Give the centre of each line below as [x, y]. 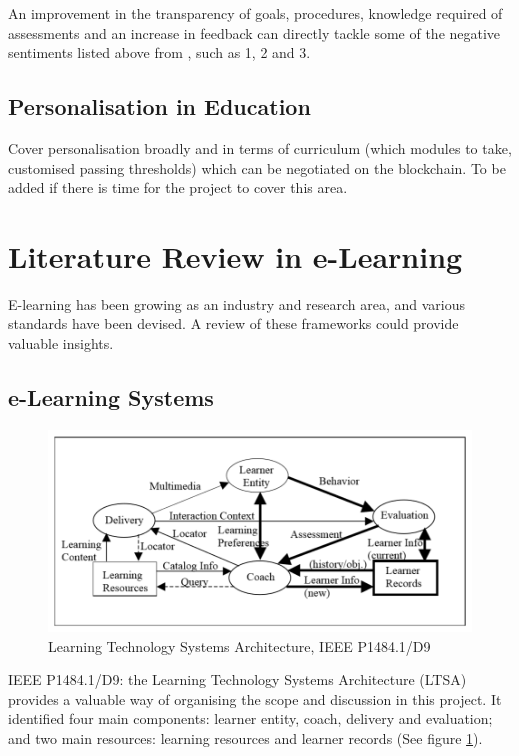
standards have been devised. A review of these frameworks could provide [233, 323]
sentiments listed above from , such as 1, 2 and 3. [159, 52]
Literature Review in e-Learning [235, 255]
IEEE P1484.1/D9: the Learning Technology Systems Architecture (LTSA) [237, 679]
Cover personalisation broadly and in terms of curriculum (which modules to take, [260, 147]
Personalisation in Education [159, 106]
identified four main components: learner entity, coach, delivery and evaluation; [250, 718]
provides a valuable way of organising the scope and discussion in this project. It [255, 698]
